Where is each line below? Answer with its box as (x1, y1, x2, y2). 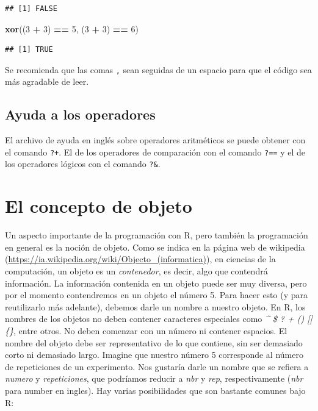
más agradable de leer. (5, 75, 89, 88)
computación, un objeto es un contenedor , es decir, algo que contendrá (5, 265, 268, 277)
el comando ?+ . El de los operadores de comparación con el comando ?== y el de (5, 145, 306, 158)
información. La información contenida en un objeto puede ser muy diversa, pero (5, 276, 307, 289)
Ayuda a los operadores (5, 105, 156, 124)
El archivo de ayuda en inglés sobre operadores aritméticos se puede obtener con (5, 134, 306, 146)
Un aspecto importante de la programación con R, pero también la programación (5, 229, 308, 241)
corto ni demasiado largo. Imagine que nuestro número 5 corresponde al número (5, 348, 303, 361)
